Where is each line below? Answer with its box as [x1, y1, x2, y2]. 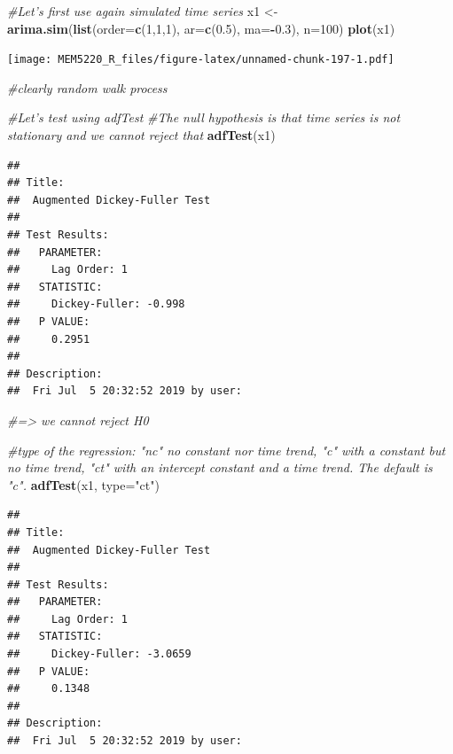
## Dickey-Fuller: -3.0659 [7, 648, 191, 661]
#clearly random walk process [7, 78, 168, 97]
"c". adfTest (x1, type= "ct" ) [7, 475, 160, 494]
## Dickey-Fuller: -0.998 [7, 298, 185, 311]
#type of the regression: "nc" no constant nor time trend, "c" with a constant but [7, 440, 446, 459]
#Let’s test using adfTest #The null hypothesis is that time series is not [7, 108, 401, 127]
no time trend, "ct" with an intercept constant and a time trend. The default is [7, 458, 433, 477]
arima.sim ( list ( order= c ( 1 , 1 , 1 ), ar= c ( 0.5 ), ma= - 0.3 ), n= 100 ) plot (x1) [7, 19, 395, 37]
